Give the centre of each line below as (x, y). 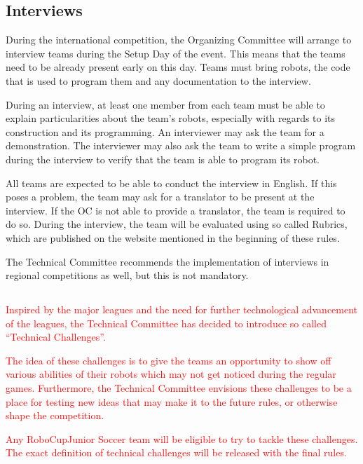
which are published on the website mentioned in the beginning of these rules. (173, 237)
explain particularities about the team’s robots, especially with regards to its (171, 118)
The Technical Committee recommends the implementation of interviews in (167, 261)
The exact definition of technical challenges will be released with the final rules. (176, 452)
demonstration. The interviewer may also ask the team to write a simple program (181, 145)
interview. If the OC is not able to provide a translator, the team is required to (176, 210)
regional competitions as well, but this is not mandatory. (127, 275)
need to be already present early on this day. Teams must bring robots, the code (178, 67)
